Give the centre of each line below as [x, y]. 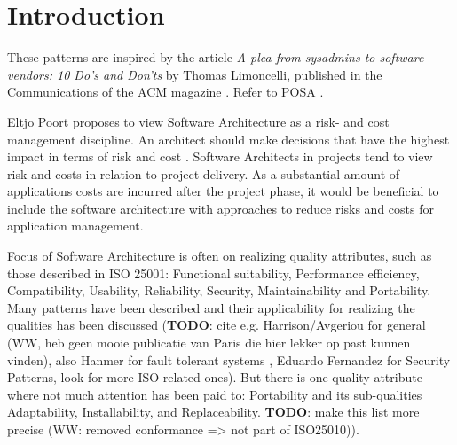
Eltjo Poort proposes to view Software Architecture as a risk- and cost [198, 121]
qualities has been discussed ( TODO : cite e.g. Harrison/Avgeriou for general [217, 325]
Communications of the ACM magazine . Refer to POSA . [165, 92]
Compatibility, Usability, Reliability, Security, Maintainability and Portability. [219, 290]
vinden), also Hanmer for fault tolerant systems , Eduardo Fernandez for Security [229, 359]
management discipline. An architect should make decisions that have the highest [228, 139]
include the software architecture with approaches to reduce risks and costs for [221, 208]
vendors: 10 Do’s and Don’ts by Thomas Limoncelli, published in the [195, 74]
